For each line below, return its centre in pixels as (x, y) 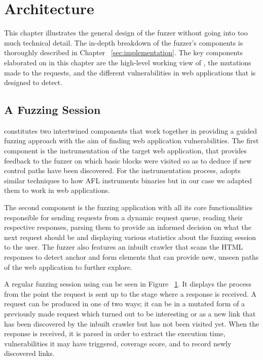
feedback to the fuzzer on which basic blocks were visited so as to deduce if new (128, 160)
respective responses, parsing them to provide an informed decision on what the (128, 227)
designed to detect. (33, 82)
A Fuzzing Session (52, 110)
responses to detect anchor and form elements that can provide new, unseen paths (131, 257)
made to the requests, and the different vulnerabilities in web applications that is (130, 72)
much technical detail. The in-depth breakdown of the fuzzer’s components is (124, 42)
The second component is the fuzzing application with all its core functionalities (128, 207)
